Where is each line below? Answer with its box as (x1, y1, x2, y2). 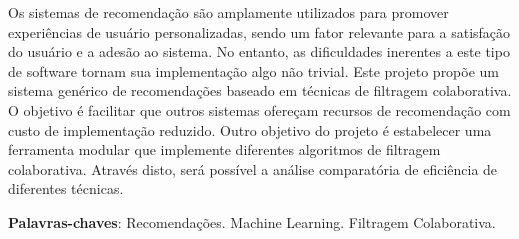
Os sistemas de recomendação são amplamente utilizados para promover (8, 2, 449, 22)
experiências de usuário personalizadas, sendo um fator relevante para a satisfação (8, 21, 511, 42)
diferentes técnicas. (8, 178, 124, 199)
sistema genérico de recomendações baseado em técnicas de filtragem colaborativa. (8, 80, 512, 101)
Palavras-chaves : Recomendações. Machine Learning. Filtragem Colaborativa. (8, 211, 496, 232)
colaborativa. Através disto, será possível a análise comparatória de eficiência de (8, 158, 498, 179)
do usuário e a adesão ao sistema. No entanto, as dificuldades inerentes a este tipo (8, 41, 510, 62)
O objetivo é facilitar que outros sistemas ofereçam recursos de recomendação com (8, 99, 511, 120)
